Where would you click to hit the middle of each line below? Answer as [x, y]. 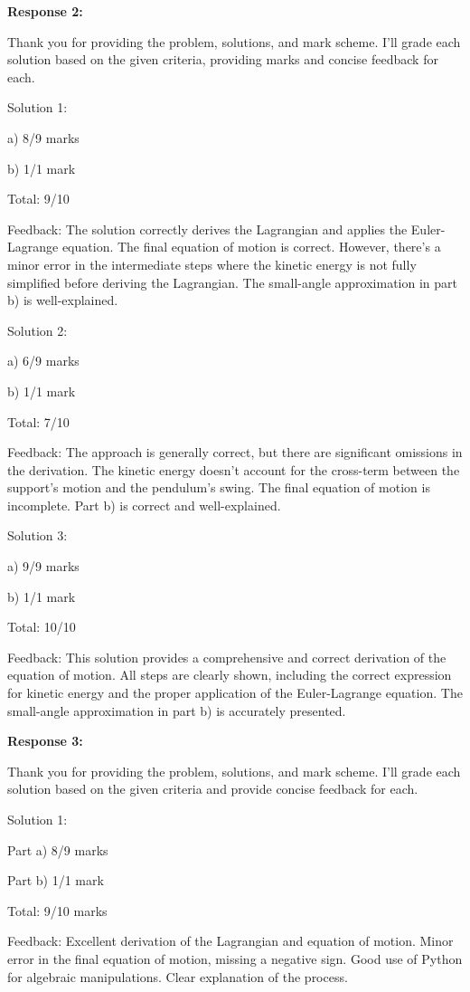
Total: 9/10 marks [57, 910]
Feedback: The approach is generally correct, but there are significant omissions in [235, 452]
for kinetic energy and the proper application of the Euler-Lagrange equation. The [235, 693]
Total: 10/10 [42, 627]
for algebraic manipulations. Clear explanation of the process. [178, 976]
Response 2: [45, 11]
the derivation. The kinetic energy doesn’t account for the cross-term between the [234, 469]
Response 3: [45, 741]
